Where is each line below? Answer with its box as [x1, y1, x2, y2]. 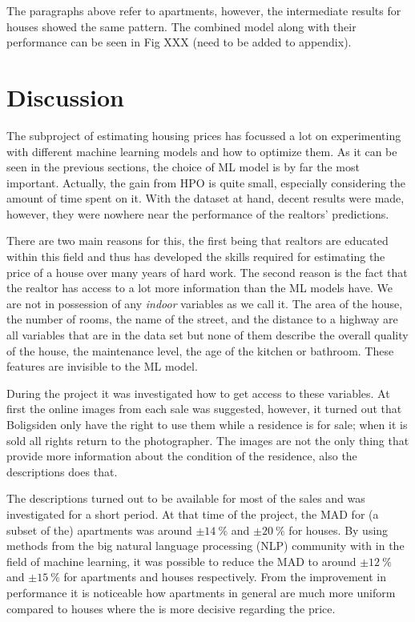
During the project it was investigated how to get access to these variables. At [6, 384, 390, 401]
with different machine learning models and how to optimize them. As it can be [6, 142, 397, 159]
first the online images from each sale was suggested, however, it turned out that [6, 400, 402, 417]
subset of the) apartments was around [6, 521, 192, 538]
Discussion [6, 80, 124, 113]
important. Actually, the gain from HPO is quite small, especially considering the [6, 174, 406, 191]
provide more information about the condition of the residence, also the [6, 447, 357, 464]
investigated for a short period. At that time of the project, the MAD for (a [6, 505, 379, 522]
